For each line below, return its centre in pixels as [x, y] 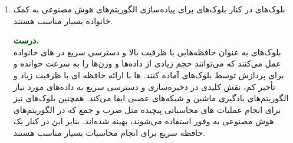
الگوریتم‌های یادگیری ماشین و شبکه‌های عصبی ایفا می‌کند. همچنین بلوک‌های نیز [151, 98]
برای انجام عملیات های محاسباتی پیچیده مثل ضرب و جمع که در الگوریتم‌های [147, 109]
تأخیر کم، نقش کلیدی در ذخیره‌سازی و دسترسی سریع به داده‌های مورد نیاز [144, 86]
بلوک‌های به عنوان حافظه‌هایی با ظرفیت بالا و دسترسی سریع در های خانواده [147, 51]
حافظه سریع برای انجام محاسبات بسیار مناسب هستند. [109, 132]
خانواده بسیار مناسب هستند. [63, 20]
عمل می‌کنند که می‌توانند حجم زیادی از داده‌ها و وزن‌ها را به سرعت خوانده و [147, 63]
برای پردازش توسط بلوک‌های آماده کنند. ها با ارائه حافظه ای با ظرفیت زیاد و [149, 74]
